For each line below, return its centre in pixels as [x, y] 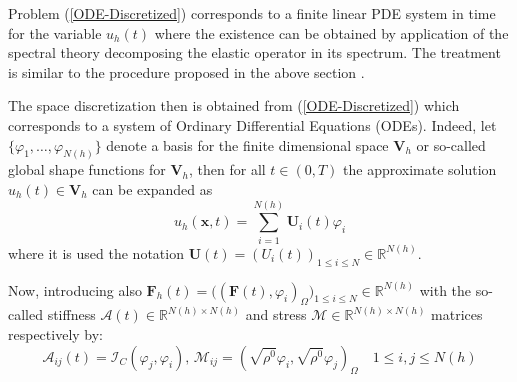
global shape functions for [87, 169]
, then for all [227, 169]
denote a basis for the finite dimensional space [247, 144]
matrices [457, 314]
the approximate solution [420, 169]
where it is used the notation [96, 252]
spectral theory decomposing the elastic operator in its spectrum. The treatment [254, 52]
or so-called [451, 144]
